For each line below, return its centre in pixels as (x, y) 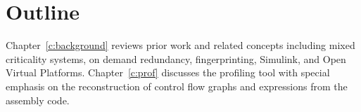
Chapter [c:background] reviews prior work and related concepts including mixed (180, 45)
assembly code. (38, 100)
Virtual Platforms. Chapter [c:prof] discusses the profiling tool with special (168, 72)
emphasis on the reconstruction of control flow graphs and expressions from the (177, 86)
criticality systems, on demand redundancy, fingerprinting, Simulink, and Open (176, 58)
